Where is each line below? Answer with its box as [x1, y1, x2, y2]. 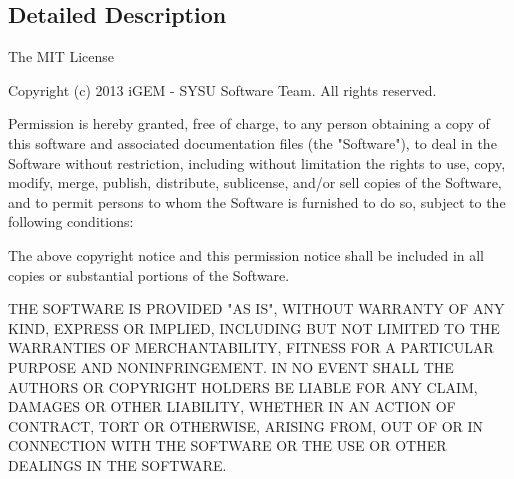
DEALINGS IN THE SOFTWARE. [8, 454, 227, 475]
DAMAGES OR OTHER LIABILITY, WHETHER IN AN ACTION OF [8, 396, 456, 417]
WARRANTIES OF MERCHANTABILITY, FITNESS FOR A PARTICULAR [8, 337, 494, 358]
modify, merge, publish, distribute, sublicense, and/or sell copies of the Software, [8, 172, 502, 193]
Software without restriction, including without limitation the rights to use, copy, [8, 152, 506, 173]
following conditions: [8, 211, 134, 232]
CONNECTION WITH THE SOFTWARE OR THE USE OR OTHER [8, 435, 447, 456]
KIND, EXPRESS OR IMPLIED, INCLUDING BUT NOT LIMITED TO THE [8, 317, 500, 338]
